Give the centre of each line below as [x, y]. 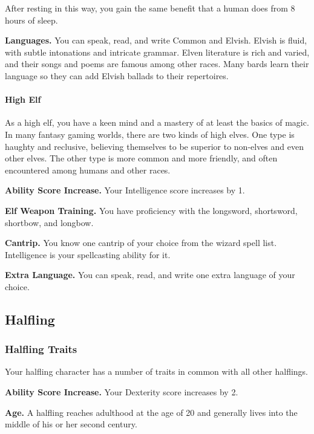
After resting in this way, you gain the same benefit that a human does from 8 [150, 8]
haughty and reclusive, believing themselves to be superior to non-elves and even [154, 146]
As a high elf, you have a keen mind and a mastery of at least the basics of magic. [157, 122]
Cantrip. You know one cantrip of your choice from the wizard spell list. [141, 243]
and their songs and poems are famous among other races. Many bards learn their [157, 64]
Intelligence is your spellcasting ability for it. [88, 254]
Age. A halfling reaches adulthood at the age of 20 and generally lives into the [151, 412]
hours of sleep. [31, 20]
